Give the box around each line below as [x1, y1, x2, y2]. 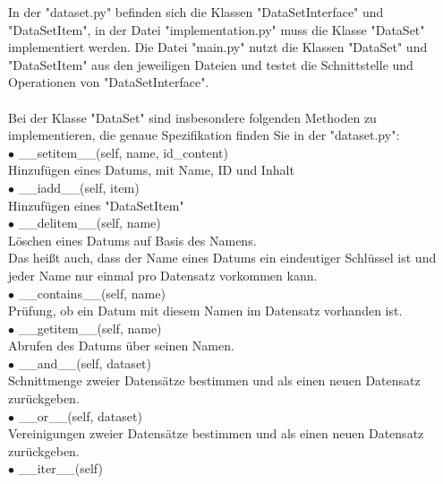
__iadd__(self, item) [18, 177, 140, 196]
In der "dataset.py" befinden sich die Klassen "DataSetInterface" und [8, 3, 384, 21]
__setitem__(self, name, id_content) [18, 143, 228, 161]
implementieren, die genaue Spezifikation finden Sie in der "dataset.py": [8, 125, 400, 144]
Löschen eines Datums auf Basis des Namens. [8, 230, 257, 249]
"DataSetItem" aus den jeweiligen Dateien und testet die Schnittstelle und [8, 55, 413, 73]
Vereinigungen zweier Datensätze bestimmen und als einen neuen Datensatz [8, 424, 424, 443]
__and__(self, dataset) [18, 353, 151, 372]
